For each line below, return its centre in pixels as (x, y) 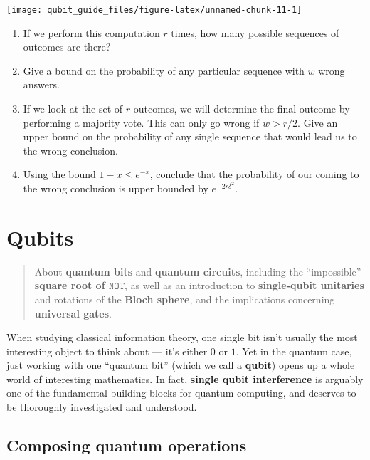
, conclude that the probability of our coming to (254, 174)
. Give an (318, 122)
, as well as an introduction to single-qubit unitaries (244, 285)
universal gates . (73, 313)
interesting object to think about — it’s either (107, 351)
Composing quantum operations (127, 445)
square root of (70, 285)
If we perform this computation (91, 32)
